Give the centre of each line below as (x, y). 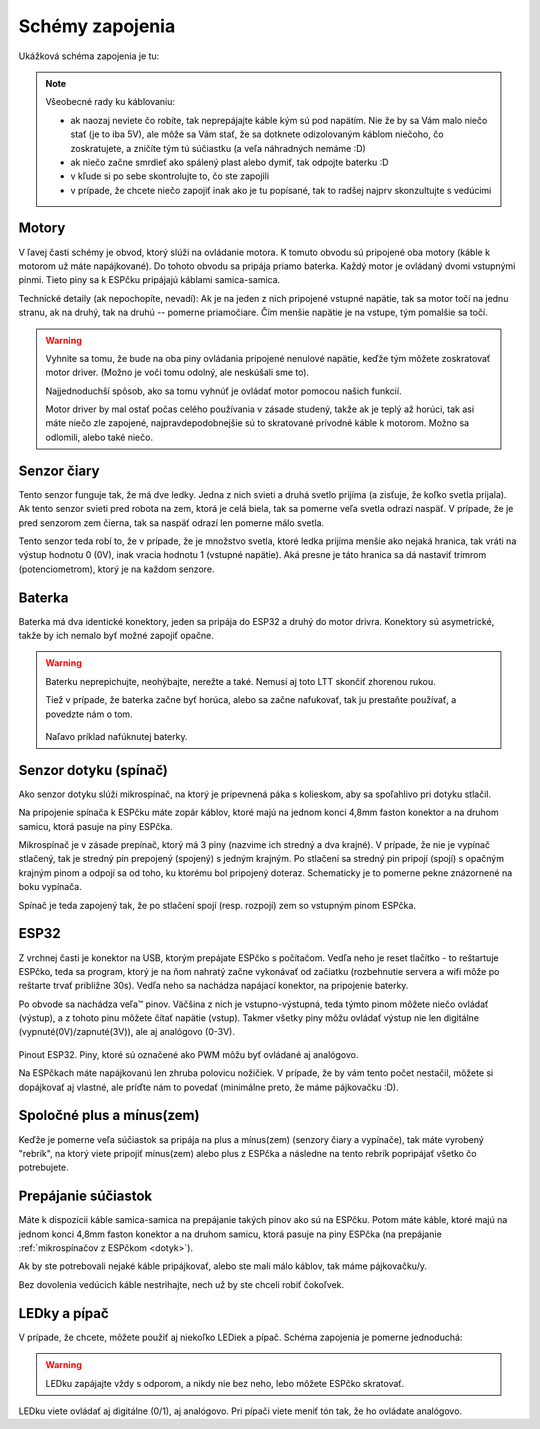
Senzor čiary (59, 470)
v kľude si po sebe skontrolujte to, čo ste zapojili (170, 176)
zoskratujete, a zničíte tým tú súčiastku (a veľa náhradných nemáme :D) (218, 148)
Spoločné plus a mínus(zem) (109, 1115)
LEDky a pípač (63, 1313)
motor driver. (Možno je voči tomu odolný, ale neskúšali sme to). (177, 372)
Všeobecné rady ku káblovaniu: (110, 102)
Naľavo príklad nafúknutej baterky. (116, 736)
